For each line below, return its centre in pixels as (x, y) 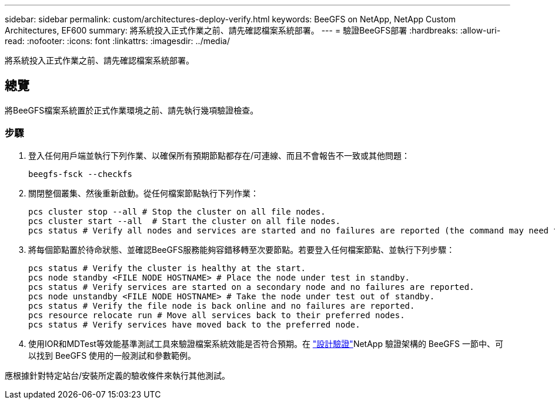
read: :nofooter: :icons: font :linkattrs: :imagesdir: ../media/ (117, 41)
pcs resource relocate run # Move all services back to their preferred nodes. (217, 315)
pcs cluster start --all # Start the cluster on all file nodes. (185, 221)
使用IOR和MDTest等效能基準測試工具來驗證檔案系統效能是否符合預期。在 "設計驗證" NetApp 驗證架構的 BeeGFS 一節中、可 (266, 343)
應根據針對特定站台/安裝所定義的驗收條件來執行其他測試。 (118, 375)
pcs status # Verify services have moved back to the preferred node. (194, 324)
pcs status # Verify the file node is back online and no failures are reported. (222, 305)
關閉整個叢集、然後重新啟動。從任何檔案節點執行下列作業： (143, 193)
